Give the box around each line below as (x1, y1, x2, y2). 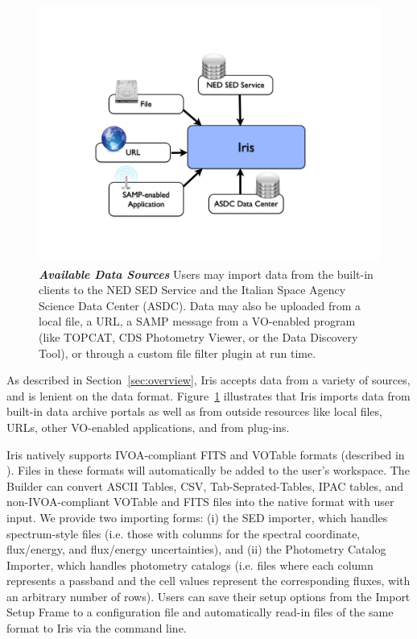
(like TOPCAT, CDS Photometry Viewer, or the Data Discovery (39, 328, 358, 345)
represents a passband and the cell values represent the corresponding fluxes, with (6, 572, 411, 589)
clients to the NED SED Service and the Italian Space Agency (39, 281, 346, 298)
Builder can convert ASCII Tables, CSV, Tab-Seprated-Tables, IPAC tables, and (6, 477, 404, 494)
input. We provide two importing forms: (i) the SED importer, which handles (6, 508, 388, 525)
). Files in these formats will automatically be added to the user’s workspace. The (6, 462, 410, 479)
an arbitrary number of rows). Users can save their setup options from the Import (6, 587, 411, 604)
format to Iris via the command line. (6, 620, 187, 637)
